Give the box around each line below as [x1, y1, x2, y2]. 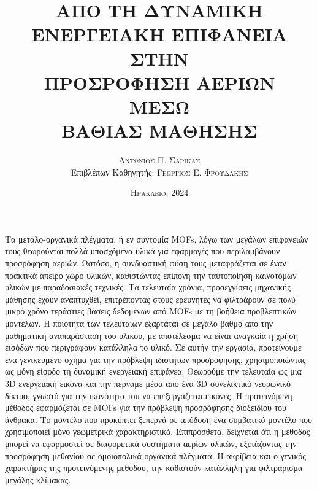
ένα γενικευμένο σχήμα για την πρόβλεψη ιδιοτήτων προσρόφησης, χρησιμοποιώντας [5, 352, 306, 365]
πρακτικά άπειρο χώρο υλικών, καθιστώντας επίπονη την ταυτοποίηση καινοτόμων [5, 268, 297, 281]
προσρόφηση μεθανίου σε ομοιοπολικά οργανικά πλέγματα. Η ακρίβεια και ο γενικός [5, 449, 306, 462]
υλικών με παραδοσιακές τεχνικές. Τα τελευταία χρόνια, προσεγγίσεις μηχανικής [5, 281, 291, 294]
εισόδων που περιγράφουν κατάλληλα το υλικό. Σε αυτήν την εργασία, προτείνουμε [5, 341, 302, 354]
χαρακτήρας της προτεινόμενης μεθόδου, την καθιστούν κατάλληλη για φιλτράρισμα [5, 461, 303, 474]
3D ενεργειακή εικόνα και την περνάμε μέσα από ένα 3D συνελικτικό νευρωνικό [5, 376, 291, 389]
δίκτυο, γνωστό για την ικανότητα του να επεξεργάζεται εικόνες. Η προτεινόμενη [5, 389, 292, 402]
